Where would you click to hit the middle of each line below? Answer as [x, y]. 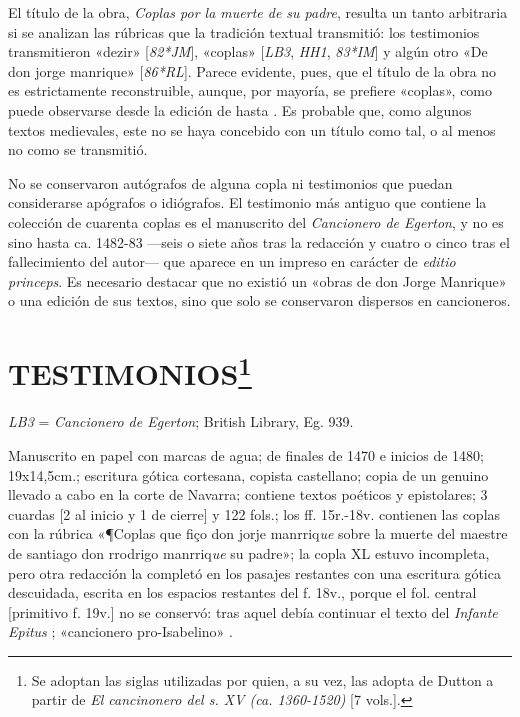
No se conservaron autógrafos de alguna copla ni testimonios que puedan [230, 182]
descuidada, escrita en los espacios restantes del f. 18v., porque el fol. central [242, 592]
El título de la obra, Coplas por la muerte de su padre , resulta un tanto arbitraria [258, 12]
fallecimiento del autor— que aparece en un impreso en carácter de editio [232, 261]
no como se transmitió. [78, 149]
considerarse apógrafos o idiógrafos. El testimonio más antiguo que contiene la [247, 202]
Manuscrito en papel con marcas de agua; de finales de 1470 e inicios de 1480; [246, 454]
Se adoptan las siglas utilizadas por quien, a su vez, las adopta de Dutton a [262, 679]
